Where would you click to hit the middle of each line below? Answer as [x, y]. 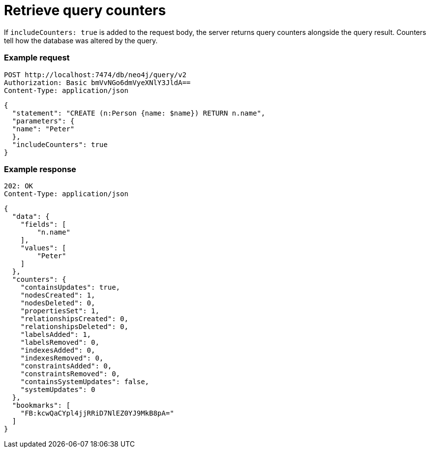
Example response [40, 169]
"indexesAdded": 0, [58, 350]
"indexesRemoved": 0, [62, 358]
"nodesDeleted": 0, [58, 303]
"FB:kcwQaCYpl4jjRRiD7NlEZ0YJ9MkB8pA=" [97, 413]
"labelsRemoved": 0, [60, 343]
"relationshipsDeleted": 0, [74, 327]
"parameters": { [43, 121]
